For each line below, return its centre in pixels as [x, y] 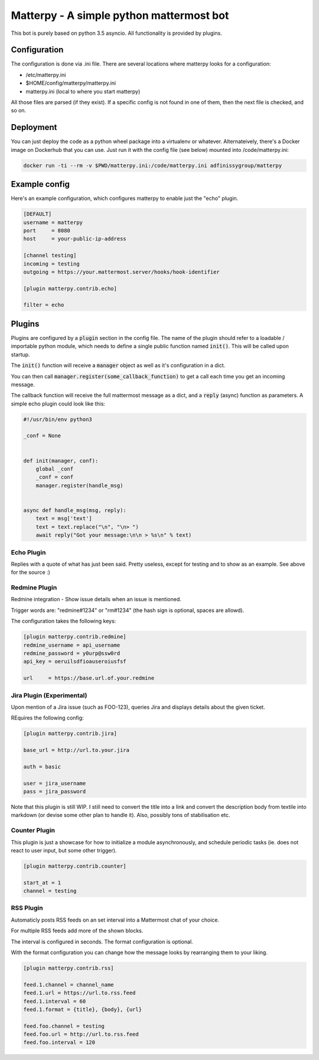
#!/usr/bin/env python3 [58, 419]
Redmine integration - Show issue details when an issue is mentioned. [96, 599]
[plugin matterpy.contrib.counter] [75, 866]
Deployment [34, 127]
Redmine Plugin [34, 588]
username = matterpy [53, 222]
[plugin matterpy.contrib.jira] [70, 734]
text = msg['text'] [64, 518]
